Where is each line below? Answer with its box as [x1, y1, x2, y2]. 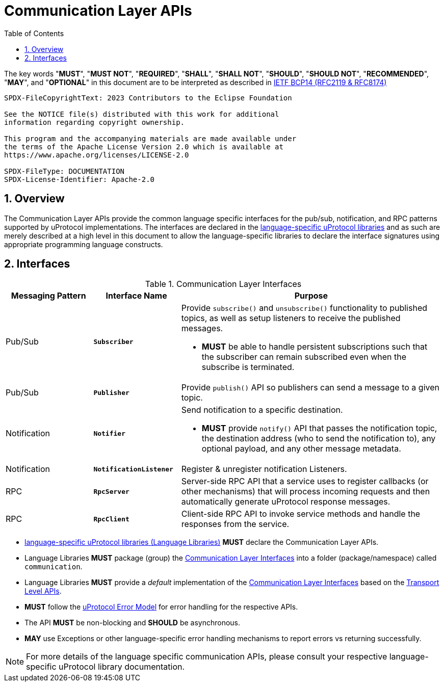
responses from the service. [181, 519, 290, 530]
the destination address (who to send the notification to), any [201, 433, 436, 444]
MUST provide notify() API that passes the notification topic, [201, 423, 437, 434]
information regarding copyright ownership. [4, 118, 185, 126]
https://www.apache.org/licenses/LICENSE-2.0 [4, 150, 189, 159]
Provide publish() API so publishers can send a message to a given [181, 382, 439, 393]
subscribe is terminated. [201, 362, 295, 373]
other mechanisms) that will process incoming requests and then [181, 486, 430, 497]
